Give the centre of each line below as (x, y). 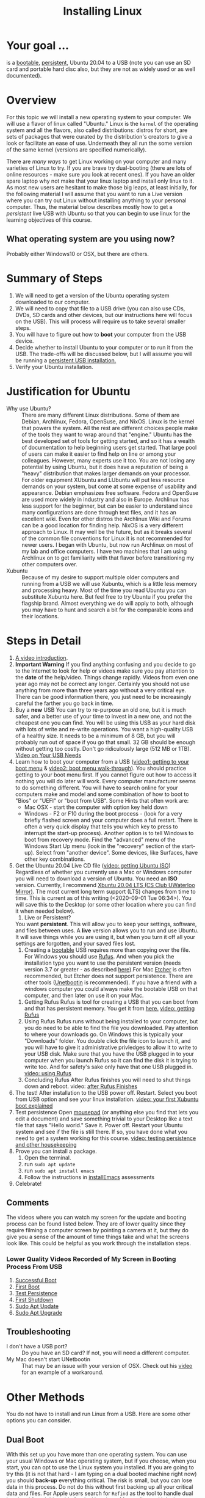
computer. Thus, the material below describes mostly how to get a (89, 206)
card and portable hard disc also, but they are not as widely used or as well (101, 69)
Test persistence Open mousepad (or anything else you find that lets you (107, 1112)
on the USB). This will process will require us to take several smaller (100, 321)
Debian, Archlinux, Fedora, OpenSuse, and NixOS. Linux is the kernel (108, 421)
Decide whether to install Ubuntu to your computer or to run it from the (104, 347)
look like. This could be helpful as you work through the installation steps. (99, 1243)
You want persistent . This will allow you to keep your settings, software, (106, 924)
